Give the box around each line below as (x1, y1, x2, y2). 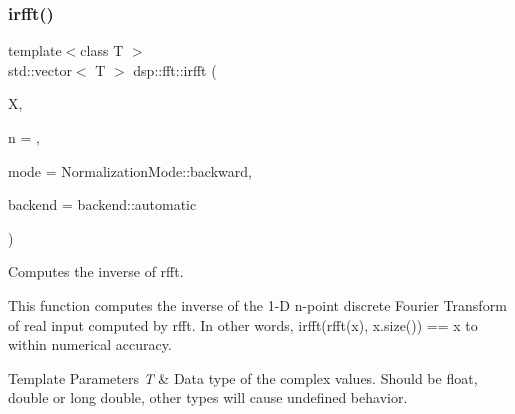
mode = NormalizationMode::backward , (8, 160, 252, 181)
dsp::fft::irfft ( (133, 59, 217, 80)
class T (80, 40, 124, 61)
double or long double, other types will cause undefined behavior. (8, 387, 408, 408)
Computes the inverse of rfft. (8, 261, 184, 282)
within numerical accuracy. (8, 334, 172, 355)
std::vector (8, 59, 72, 80)
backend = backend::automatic (8, 194, 197, 215)
